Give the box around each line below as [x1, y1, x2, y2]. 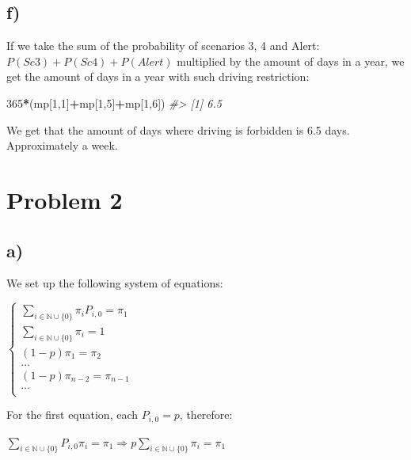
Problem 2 [6, 183, 123, 215]
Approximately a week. [6, 137, 118, 154]
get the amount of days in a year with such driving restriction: [6, 68, 310, 85]
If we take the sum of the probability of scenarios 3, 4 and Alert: [6, 37, 320, 54]
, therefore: [179, 406, 233, 423]
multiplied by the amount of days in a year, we [177, 52, 405, 69]
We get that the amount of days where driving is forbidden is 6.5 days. [6, 121, 350, 138]
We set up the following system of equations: [6, 275, 223, 291]
